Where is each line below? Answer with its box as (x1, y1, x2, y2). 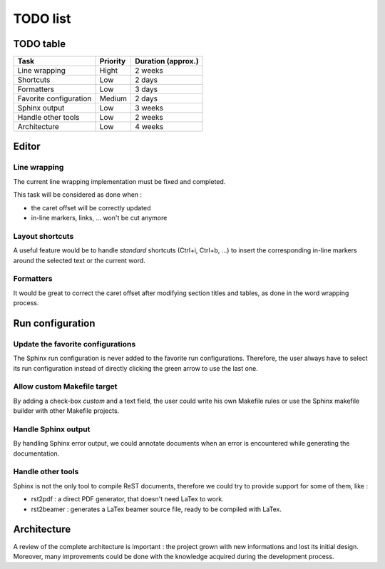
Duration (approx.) (135, 56, 199, 66)
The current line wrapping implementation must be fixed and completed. (13, 177, 226, 185)
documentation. (13, 449, 60, 458)
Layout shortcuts (13, 231, 74, 241)
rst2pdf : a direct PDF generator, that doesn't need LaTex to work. (31, 495, 224, 503)
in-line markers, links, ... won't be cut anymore (31, 214, 168, 222)
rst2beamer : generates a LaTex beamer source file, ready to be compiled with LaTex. (31, 505, 282, 513)
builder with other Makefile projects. (13, 406, 120, 415)
